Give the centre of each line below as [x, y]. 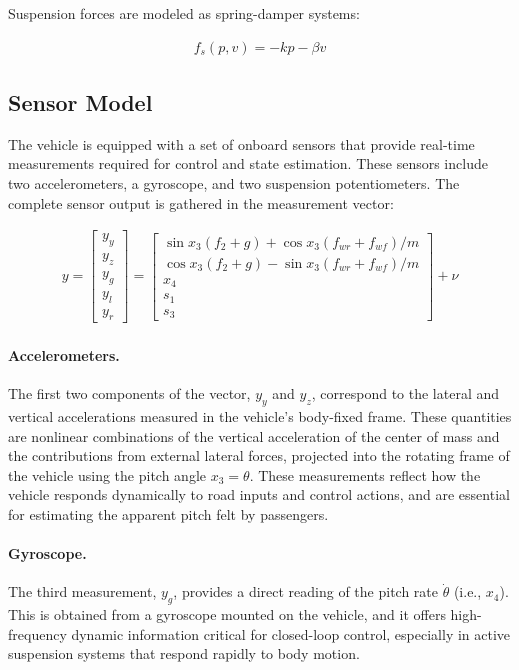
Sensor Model [80, 102]
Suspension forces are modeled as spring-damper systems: [184, 13]
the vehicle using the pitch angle [107, 474]
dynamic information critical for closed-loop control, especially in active [291, 633]
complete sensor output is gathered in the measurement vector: [201, 202]
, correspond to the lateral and [405, 393]
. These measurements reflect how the [365, 474]
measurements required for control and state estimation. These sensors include [248, 163]
